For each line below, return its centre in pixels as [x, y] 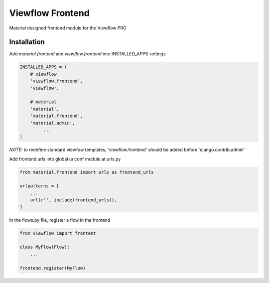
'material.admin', [53, 123]
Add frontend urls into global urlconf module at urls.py [65, 159]
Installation [27, 42]
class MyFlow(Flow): [45, 247]
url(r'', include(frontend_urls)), [73, 200]
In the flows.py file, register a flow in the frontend [60, 220]
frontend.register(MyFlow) [53, 268]
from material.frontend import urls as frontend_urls [87, 172]
